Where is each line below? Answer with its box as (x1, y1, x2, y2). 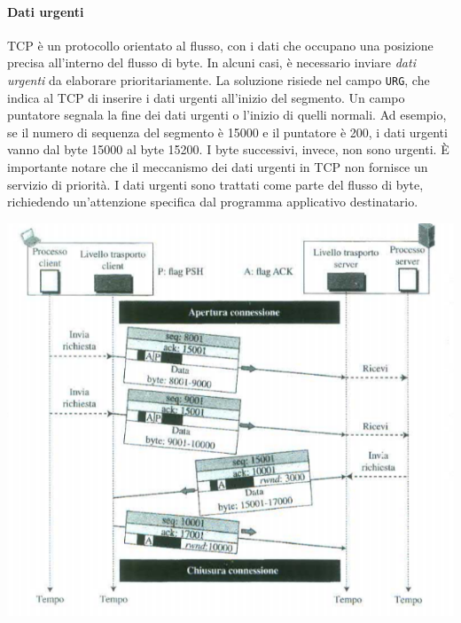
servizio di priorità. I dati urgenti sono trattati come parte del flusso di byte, (7, 175, 424, 193)
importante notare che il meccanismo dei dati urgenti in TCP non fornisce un (7, 158, 428, 176)
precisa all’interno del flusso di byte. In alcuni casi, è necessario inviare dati (7, 53, 416, 72)
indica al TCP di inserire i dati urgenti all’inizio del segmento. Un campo (7, 88, 405, 106)
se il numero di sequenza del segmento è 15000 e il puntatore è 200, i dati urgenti (7, 122, 448, 141)
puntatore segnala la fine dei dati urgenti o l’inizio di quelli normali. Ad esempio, (7, 105, 447, 124)
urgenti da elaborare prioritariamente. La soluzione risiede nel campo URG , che (7, 70, 430, 89)
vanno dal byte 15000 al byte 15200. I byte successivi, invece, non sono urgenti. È (7, 140, 449, 159)
